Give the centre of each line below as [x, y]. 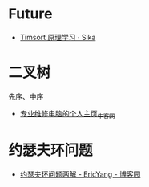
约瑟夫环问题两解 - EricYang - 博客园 [80, 174]
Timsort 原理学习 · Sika [58, 37]
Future [31, 14]
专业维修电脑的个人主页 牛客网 [67, 114]
